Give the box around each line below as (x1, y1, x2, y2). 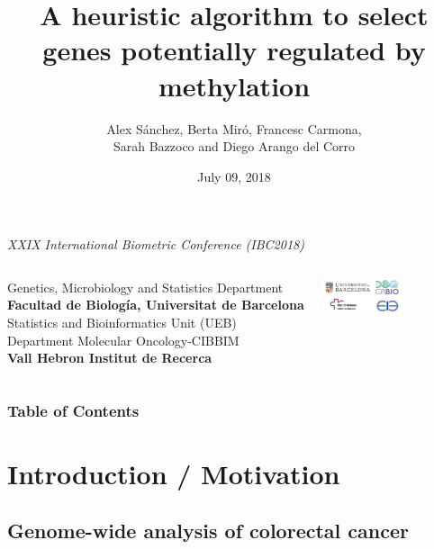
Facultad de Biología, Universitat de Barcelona (7, 295, 304, 314)
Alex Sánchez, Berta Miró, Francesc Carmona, (106, 119, 362, 138)
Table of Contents (7, 399, 140, 421)
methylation (158, 67, 311, 103)
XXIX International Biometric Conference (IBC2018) (7, 235, 304, 254)
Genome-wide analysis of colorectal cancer (7, 517, 409, 544)
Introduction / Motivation (7, 454, 340, 491)
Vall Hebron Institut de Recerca (7, 348, 212, 367)
